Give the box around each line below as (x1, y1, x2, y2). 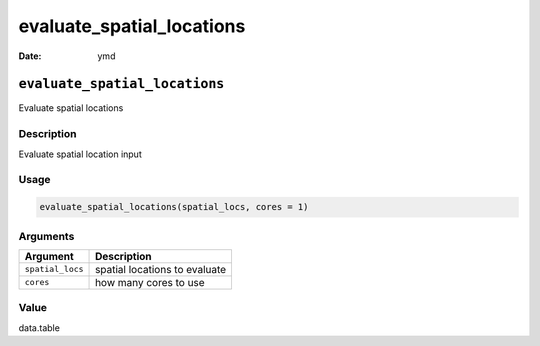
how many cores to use (95, 275, 205, 289)
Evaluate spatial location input (18, 148, 142, 160)
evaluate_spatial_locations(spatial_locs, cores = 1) (39, 201, 309, 213)
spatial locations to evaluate (95, 262, 227, 276)
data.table (18, 321, 60, 334)
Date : (18, 50, 42, 62)
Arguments (18, 229, 75, 243)
